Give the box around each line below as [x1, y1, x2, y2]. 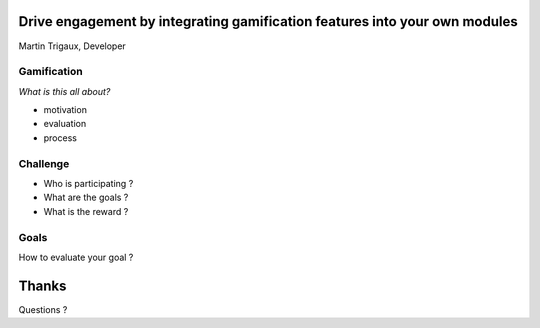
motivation [43, 104, 87, 116]
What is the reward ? [43, 205, 129, 217]
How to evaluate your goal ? [18, 251, 134, 263]
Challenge [18, 156, 70, 170]
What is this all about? [18, 85, 111, 97]
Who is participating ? [43, 177, 134, 189]
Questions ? [18, 303, 68, 315]
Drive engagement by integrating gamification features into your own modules [18, 13, 519, 30]
